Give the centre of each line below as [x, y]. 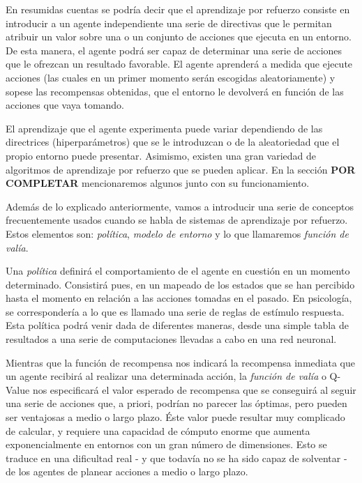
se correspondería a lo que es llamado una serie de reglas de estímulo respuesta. [175, 311]
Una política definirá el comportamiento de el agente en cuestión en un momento [178, 271]
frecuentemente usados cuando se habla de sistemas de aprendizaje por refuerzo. [177, 220]
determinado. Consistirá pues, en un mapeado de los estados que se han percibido [180, 284]
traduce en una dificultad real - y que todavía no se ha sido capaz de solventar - [176, 458]
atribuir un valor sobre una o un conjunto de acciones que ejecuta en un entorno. [179, 37]
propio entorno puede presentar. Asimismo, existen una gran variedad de [161, 155]
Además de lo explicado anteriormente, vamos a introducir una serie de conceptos [180, 206]
